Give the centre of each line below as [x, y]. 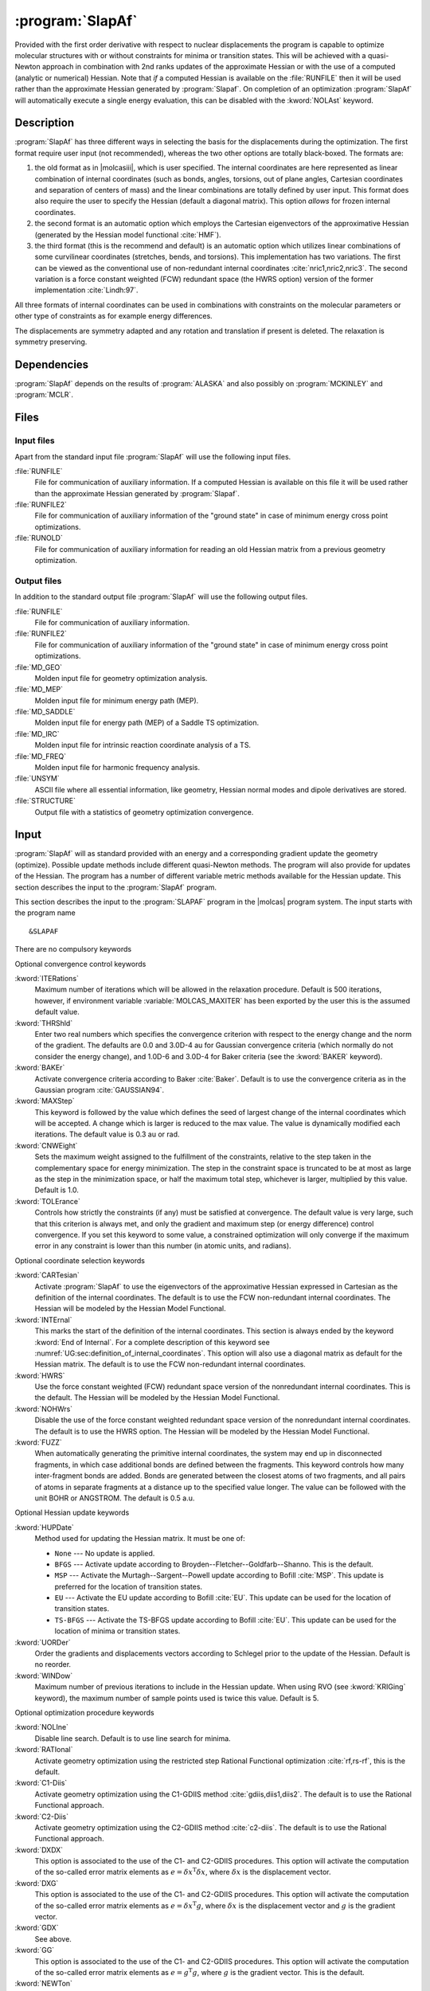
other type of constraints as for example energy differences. [113, 316]
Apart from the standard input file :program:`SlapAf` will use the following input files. [153, 456]
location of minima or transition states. [117, 1631]
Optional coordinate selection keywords [80, 1260]
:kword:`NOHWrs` [44, 1409]
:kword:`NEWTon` [44, 1984]
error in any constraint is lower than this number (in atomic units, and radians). [163, 1246]
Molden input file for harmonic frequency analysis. [117, 768]
